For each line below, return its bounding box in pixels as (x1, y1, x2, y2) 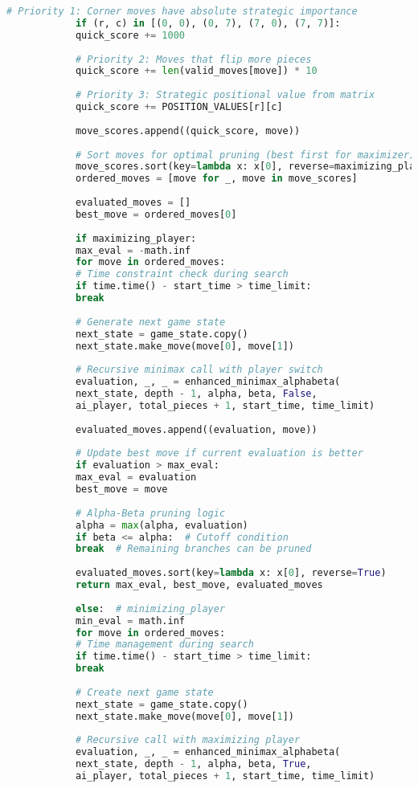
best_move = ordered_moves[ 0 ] (75, 208, 237, 220)
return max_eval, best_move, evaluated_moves (75, 579, 323, 590)
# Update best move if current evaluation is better (75, 447, 363, 459)
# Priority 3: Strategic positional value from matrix (75, 89, 375, 101)
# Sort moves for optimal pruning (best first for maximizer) (75, 149, 416, 161)
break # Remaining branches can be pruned (75, 543, 312, 555)
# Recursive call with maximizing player (75, 734, 301, 746)
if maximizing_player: (75, 232, 197, 244)
